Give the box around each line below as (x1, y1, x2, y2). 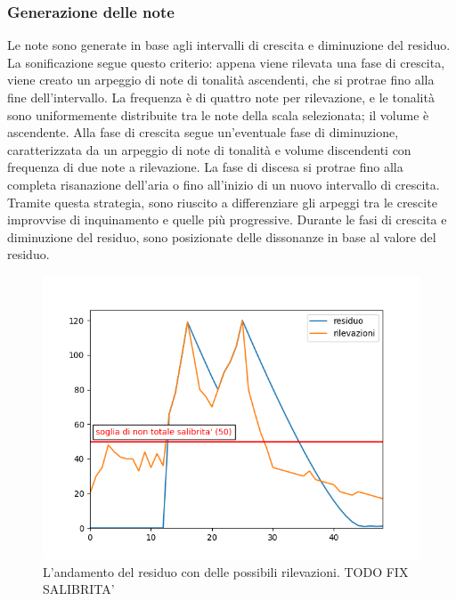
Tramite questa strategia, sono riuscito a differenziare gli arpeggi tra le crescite (7, 192, 437, 211)
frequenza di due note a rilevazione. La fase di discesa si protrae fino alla (7, 158, 403, 176)
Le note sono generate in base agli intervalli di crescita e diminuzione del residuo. (7, 36, 451, 54)
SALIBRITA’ (43, 580, 115, 598)
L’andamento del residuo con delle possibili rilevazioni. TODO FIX (43, 562, 409, 581)
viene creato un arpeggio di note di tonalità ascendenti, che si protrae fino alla (7, 70, 435, 89)
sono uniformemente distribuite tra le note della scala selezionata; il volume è (7, 105, 429, 124)
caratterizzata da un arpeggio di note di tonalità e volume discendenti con (7, 140, 411, 158)
